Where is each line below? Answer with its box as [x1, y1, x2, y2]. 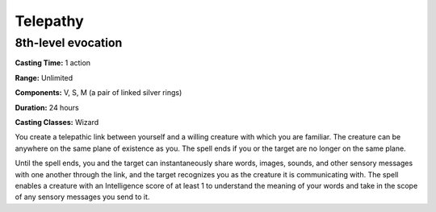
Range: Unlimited [15, 73, 73, 82]
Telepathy [15, 12, 84, 30]
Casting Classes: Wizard [15, 117, 99, 127]
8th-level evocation [15, 35, 123, 50]
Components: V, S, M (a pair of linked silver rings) [15, 88, 182, 98]
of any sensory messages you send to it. [15, 192, 150, 202]
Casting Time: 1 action [15, 58, 91, 68]
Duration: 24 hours [15, 102, 80, 112]
